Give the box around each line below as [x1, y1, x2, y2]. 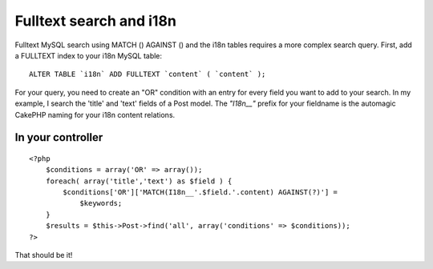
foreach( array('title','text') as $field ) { [45, 176, 233, 186]
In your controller [14, 130, 103, 144]
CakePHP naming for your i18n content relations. [14, 110, 176, 119]
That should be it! [14, 251, 73, 260]
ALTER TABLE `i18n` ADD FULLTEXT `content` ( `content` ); [29, 70, 266, 79]
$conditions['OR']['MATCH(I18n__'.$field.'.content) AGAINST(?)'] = [63, 188, 338, 197]
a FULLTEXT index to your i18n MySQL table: [14, 50, 163, 60]
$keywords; [79, 199, 123, 208]
